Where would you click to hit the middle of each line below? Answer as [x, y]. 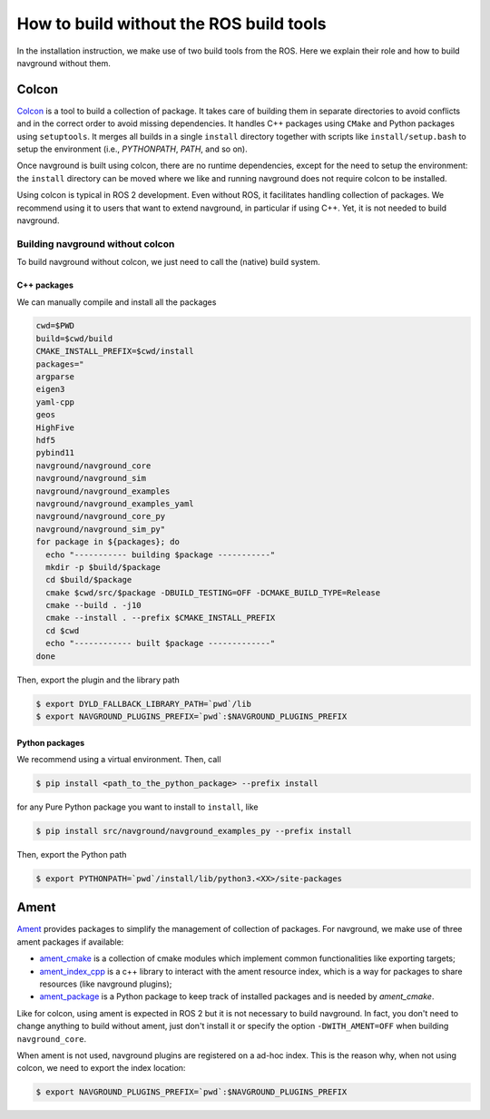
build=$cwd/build [74, 339]
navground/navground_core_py [101, 516]
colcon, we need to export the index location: [101, 1068]
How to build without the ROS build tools [171, 24]
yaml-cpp [55, 402]
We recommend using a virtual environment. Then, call [119, 759]
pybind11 [55, 453]
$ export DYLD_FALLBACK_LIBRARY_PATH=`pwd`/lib [143, 704]
